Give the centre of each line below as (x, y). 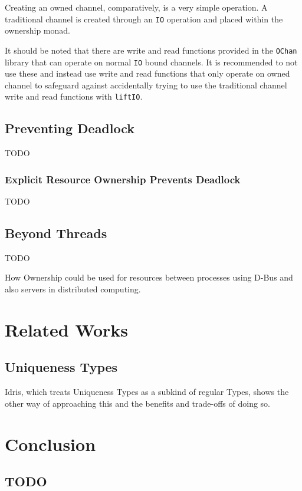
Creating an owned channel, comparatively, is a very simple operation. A (136, 7)
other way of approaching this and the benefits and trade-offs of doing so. (138, 403)
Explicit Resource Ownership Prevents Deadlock (123, 179)
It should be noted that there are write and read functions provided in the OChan (151, 50)
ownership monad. (37, 30)
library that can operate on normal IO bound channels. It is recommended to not (151, 62)
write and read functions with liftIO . (74, 96)
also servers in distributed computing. (73, 289)
